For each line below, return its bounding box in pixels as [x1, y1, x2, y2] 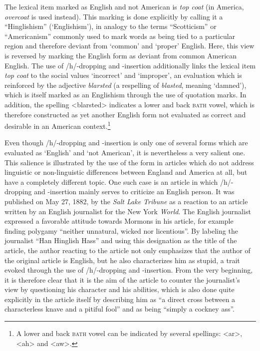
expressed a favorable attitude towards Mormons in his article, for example [4, 216, 234, 226]
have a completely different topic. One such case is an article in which [4, 176, 218, 187]
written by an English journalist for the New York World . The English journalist [4, 206, 251, 216]
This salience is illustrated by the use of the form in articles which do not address [4, 157, 254, 167]
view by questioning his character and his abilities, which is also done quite [4, 284, 235, 295]
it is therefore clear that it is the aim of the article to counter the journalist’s [4, 274, 240, 285]
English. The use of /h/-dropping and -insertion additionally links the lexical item [4, 60, 256, 70]
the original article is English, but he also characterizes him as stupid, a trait [4, 255, 240, 265]
